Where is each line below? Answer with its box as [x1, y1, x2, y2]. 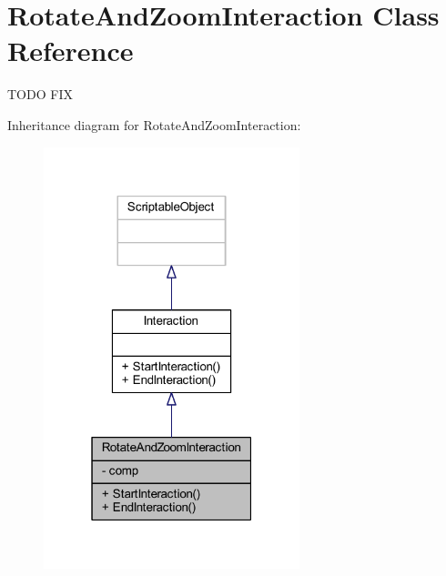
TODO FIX [7, 85, 73, 104]
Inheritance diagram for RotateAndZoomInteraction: [7, 115, 301, 134]
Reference [7, 32, 134, 69]
